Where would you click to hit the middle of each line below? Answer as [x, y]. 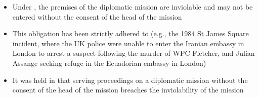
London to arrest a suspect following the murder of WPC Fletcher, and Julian [134, 53]
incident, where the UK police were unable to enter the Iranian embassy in [128, 43]
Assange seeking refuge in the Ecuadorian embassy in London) [109, 63]
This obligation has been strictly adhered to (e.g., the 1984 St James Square [131, 33]
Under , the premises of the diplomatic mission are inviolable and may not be [133, 7]
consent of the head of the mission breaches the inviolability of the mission [128, 90]
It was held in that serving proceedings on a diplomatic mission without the [130, 80]
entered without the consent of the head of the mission [97, 16]
